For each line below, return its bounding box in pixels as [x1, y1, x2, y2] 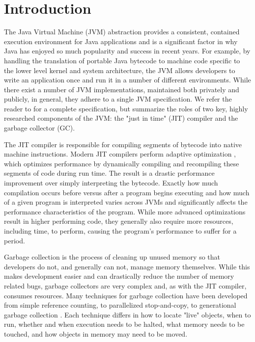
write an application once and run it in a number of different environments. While [4, 75, 251, 85]
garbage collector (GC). [4, 123, 75, 133]
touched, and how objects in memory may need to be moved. [4, 328, 188, 339]
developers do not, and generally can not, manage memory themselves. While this [4, 261, 250, 271]
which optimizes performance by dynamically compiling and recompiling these [4, 158, 239, 168]
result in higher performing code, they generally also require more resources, [4, 216, 233, 226]
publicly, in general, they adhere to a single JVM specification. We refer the [4, 94, 232, 104]
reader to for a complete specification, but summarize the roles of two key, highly [4, 103, 248, 113]
